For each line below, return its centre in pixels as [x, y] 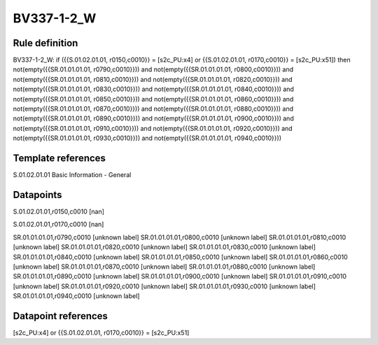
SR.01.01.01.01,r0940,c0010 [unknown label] [76, 296]
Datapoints [37, 195]
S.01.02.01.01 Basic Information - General [72, 175]
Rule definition [45, 43]
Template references [59, 158]
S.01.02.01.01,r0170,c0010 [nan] [58, 225]
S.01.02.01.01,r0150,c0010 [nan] [59, 211]
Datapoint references [61, 316]
